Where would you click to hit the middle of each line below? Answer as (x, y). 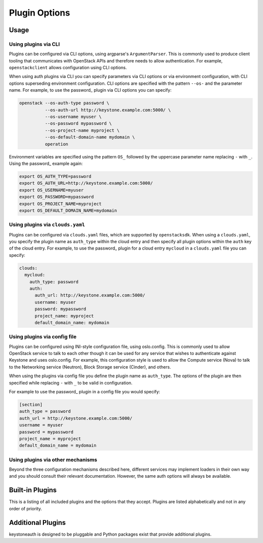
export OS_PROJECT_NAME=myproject (60, 204)
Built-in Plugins (33, 490)
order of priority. (26, 508)
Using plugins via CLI (35, 44)
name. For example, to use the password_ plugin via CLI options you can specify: (90, 90)
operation (56, 144)
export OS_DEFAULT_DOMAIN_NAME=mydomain (68, 210)
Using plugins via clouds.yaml (47, 225)
